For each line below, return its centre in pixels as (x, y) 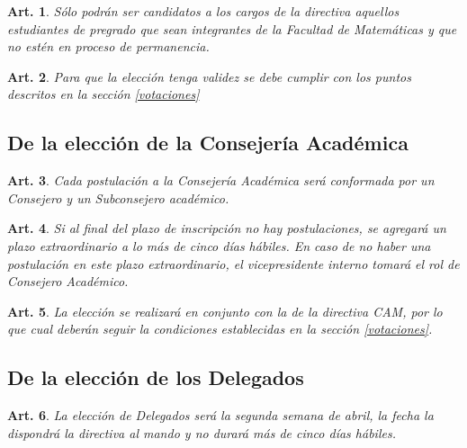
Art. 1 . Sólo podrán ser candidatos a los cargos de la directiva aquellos (203, 11)
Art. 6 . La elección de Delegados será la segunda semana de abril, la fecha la (220, 415)
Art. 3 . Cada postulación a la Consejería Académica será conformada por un (221, 180)
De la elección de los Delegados (156, 377)
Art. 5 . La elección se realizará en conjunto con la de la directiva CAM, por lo (225, 311)
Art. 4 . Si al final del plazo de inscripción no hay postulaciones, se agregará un (227, 228)
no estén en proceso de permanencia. (108, 46)
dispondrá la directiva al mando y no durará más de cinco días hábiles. (202, 432)
